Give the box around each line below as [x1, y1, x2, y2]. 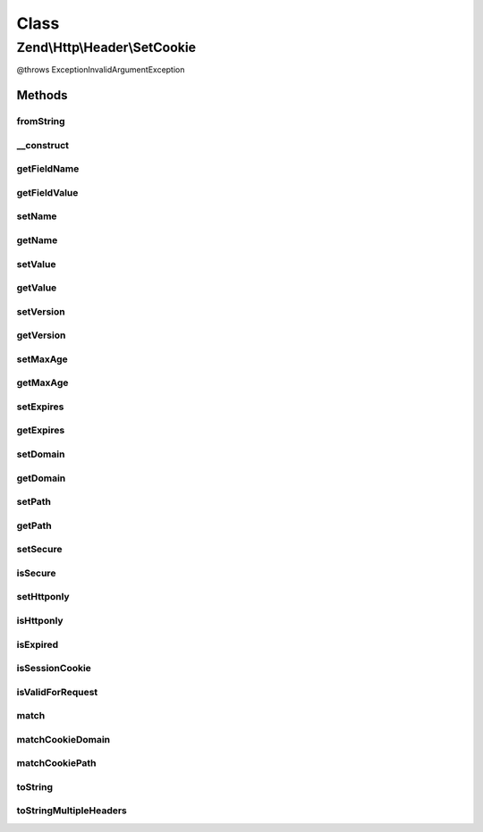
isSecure [16, 567, 56, 579]
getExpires [16, 424, 65, 437]
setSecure [16, 543, 63, 556]
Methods [16, 88, 68, 103]
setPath [16, 496, 52, 508]
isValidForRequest [16, 685, 98, 698]
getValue [16, 282, 57, 294]
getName [16, 233, 58, 246]
